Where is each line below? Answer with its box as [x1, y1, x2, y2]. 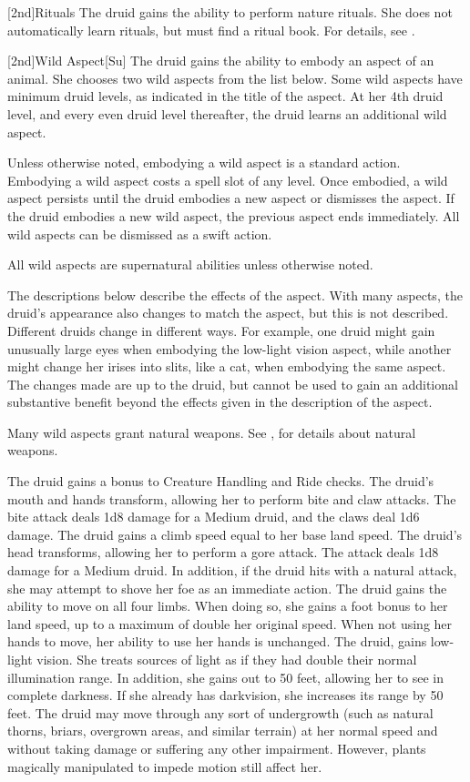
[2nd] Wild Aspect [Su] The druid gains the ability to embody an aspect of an [7, 51, 434, 70]
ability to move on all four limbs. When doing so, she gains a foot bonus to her [7, 596, 448, 615]
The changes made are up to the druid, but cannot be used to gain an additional [7, 374, 458, 393]
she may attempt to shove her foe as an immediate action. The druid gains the [7, 578, 447, 597]
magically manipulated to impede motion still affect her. [7, 757, 322, 776]
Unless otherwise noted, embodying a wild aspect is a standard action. [7, 153, 401, 172]
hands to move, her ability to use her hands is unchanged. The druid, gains [7, 632, 427, 651]
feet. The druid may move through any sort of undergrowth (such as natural [7, 703, 434, 722]
